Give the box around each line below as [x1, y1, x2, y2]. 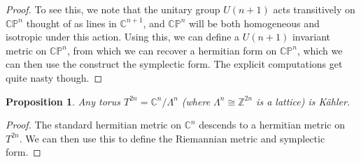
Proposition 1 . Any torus [6, 94, 120, 108]
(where [181, 94, 211, 108]
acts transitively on [273, 2, 355, 16]
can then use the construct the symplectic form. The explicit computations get [6, 57, 343, 71]
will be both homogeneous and [188, 15, 320, 30]
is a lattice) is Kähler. [256, 94, 351, 108]
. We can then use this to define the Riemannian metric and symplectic [19, 131, 325, 145]
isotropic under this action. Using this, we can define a [6, 29, 240, 44]
